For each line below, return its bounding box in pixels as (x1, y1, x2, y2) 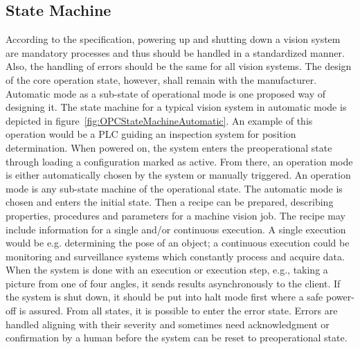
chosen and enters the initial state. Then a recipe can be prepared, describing (6, 195, 334, 209)
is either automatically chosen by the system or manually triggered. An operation (6, 168, 351, 182)
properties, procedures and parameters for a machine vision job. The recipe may (6, 208, 346, 222)
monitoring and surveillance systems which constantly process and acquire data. (6, 249, 345, 263)
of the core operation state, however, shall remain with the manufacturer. (6, 72, 317, 87)
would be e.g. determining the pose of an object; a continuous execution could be (6, 235, 350, 250)
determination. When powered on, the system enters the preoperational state (6, 140, 332, 154)
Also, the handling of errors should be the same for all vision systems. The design (6, 59, 352, 73)
